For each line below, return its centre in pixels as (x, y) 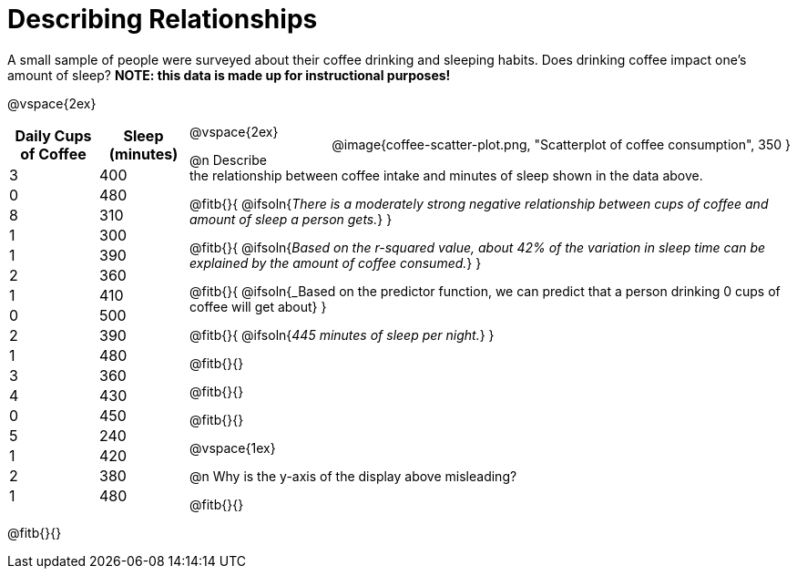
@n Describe (228, 159)
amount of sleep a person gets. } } (291, 219)
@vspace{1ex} (233, 447)
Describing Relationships (163, 19)
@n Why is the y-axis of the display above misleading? (353, 476)
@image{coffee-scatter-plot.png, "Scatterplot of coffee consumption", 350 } (561, 144)
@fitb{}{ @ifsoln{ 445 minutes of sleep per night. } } (342, 334)
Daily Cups (53, 135)
